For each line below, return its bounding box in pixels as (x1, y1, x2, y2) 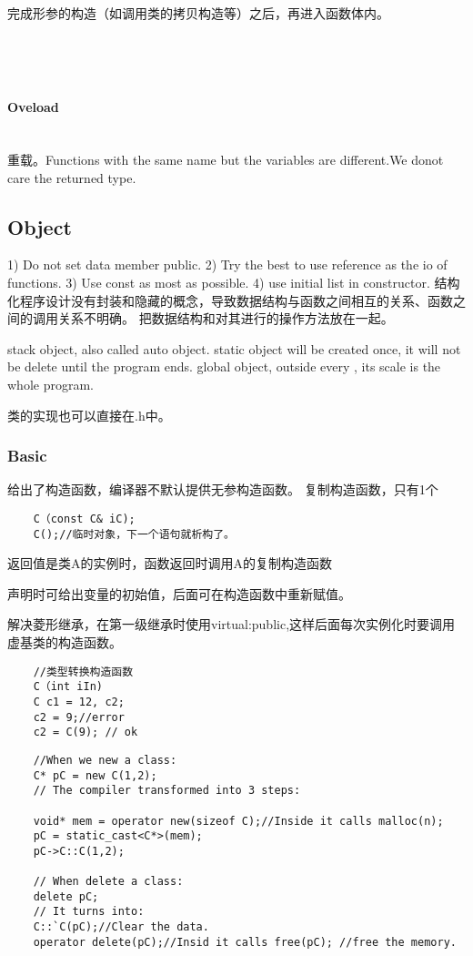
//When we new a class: (33, 753, 177, 767)
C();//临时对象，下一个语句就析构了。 (33, 527, 235, 541)
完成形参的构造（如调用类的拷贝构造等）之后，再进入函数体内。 (7, 4, 389, 22)
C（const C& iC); (33, 512, 136, 525)
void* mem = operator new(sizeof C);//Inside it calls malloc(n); (33, 814, 444, 828)
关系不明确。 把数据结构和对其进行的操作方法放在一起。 (57, 309, 394, 328)
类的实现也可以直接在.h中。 (7, 405, 171, 424)
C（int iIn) (33, 680, 103, 694)
